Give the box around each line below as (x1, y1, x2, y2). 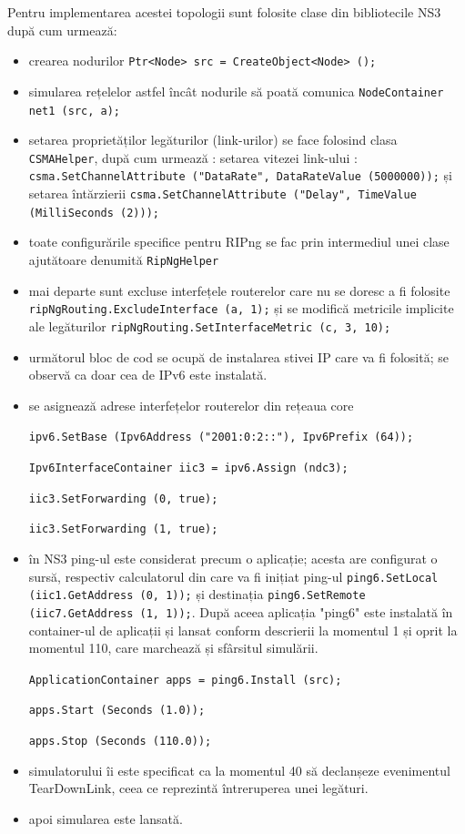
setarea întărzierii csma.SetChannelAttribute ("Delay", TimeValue (28, 184, 417, 203)
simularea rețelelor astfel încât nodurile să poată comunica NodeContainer (28, 81, 444, 100)
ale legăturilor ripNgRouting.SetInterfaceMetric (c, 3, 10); (28, 316, 391, 335)
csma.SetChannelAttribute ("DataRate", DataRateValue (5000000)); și (28, 166, 452, 185)
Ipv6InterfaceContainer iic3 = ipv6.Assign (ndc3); (28, 461, 349, 474)
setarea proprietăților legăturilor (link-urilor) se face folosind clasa (28, 130, 398, 149)
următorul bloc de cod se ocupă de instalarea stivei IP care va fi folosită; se (28, 347, 449, 366)
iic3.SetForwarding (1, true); (28, 523, 218, 536)
